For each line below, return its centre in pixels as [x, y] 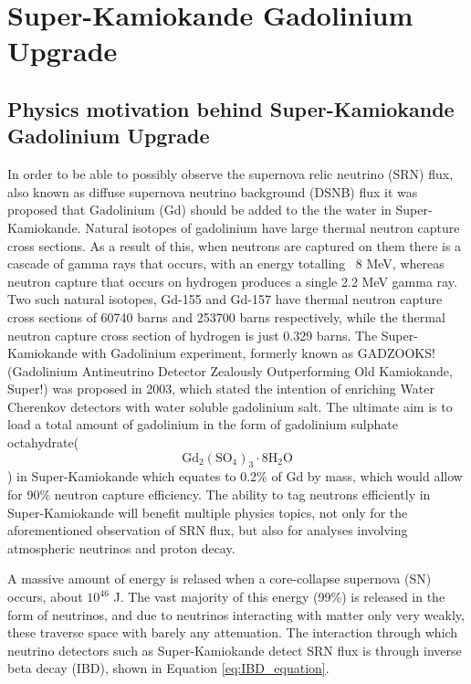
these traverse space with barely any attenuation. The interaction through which [233, 632]
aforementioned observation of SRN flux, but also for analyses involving [208, 530]
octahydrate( [43, 442]
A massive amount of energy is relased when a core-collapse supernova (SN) [220, 579]
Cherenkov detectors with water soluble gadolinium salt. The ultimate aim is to [230, 406]
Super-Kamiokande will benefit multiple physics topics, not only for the [208, 512]
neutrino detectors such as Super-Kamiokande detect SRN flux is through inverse [235, 650]
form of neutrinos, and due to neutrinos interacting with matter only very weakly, [236, 614]
